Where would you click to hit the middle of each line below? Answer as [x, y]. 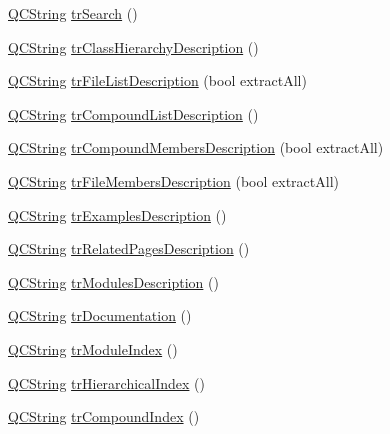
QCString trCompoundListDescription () [133, 113]
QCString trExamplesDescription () [117, 214]
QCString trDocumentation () [100, 315]
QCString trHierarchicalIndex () [106, 382]
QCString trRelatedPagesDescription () [129, 248]
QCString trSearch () [73, 13]
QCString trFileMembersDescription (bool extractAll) [173, 180]
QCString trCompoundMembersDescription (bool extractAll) [196, 147]
